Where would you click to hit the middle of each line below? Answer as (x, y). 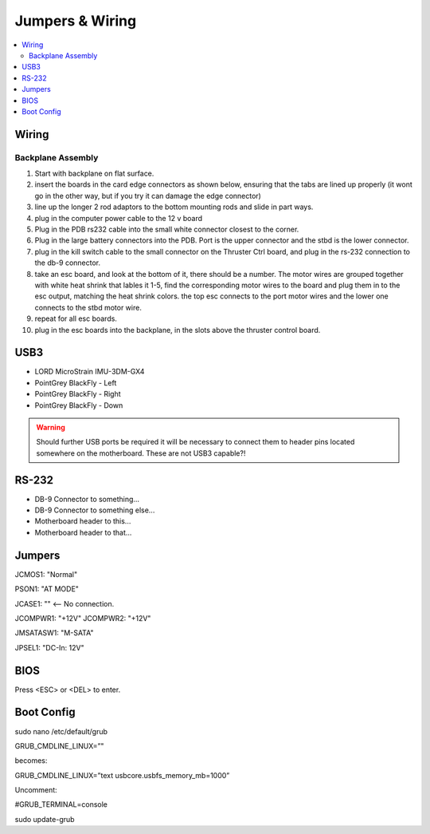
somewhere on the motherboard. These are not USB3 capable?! (141, 453)
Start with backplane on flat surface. (94, 174)
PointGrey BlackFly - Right (78, 394)
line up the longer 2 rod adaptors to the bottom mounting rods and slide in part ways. (174, 207)
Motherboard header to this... (83, 521)
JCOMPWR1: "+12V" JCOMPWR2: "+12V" (83, 618)
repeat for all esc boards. (76, 318)
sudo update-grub (45, 819)
